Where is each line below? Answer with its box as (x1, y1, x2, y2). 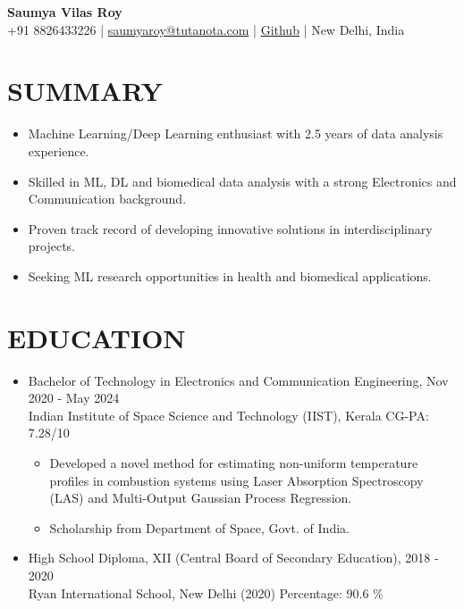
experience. (28, 141, 89, 160)
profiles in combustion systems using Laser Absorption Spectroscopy (49, 471, 424, 489)
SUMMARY (7, 72, 163, 109)
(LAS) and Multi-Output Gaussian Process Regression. (49, 488, 352, 507)
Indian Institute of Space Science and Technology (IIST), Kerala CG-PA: (28, 405, 429, 424)
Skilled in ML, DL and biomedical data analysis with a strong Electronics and (28, 171, 457, 190)
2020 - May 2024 (28, 388, 120, 407)
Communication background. (28, 189, 187, 208)
